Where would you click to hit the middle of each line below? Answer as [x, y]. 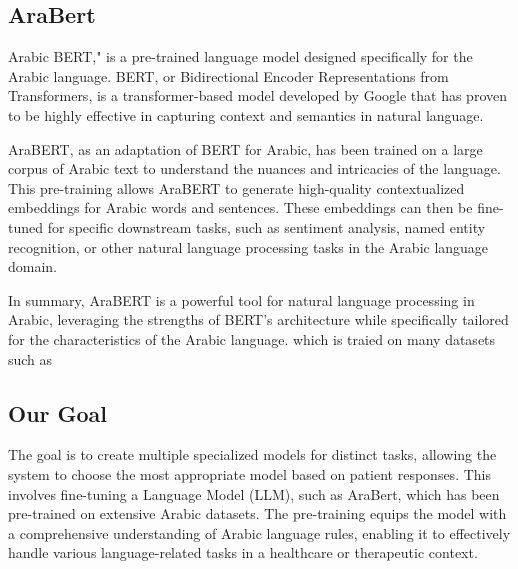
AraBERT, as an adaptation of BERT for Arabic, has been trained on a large [245, 148]
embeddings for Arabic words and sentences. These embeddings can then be [240, 207]
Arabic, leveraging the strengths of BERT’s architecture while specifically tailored [258, 319]
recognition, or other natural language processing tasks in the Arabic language [248, 246]
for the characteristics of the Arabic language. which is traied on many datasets [252, 338]
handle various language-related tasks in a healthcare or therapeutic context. [243, 552]
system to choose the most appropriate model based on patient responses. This [249, 473]
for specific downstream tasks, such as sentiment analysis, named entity [266, 226]
